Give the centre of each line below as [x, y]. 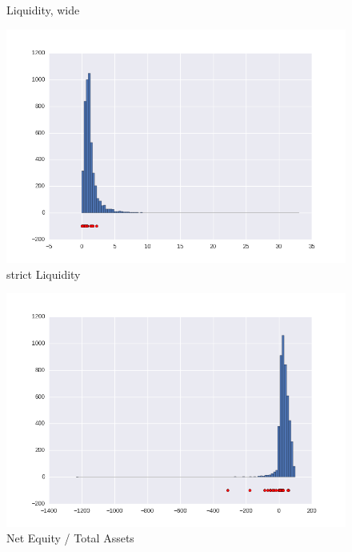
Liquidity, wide [43, 10]
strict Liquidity [44, 274]
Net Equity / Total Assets [70, 538]
